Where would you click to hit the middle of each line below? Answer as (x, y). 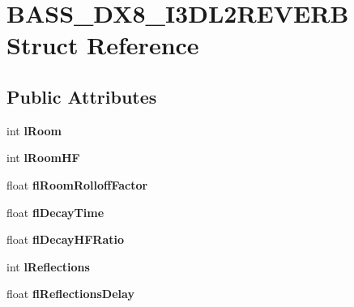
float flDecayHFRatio (66, 239)
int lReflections (48, 266)
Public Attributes (82, 96)
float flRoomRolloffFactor (77, 184)
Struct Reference (103, 45)
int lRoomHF (43, 158)
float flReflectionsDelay (70, 294)
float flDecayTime (55, 212)
